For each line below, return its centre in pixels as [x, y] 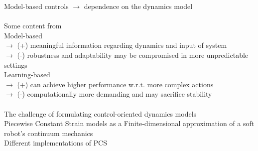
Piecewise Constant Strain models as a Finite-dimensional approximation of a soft [129, 123]
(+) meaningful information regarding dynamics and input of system [122, 45]
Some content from [33, 26]
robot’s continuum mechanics [49, 133]
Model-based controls [36, 6]
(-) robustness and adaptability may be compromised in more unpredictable [133, 55]
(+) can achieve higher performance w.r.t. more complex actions [115, 84]
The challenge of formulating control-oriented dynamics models [100, 113]
